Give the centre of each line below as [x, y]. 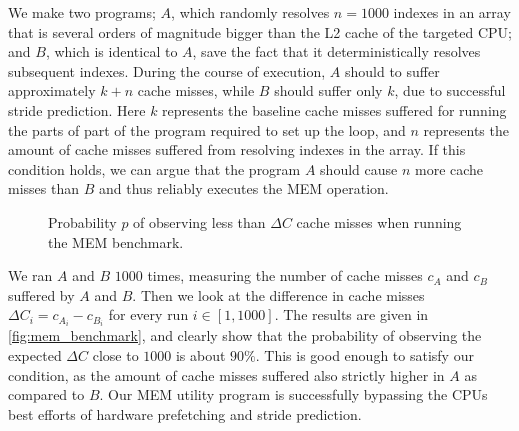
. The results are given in [351, 314]
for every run [148, 314]
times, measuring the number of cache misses [285, 275]
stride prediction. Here [77, 109]
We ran [30, 275]
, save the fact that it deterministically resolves [336, 51]
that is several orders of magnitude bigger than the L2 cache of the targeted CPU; [260, 31]
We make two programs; [82, 12]
